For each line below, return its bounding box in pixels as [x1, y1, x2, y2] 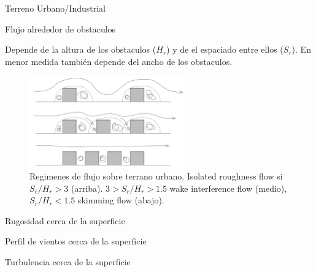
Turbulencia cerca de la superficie [5, 255, 131, 268]
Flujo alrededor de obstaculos [5, 22, 116, 35]
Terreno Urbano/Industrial [5, 2, 106, 14]
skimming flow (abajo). [77, 194, 164, 206]
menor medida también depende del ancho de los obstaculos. [5, 55, 233, 67]
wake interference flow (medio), [169, 181, 287, 194]
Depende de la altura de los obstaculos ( [5, 43, 156, 56]
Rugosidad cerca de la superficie [5, 214, 125, 227]
